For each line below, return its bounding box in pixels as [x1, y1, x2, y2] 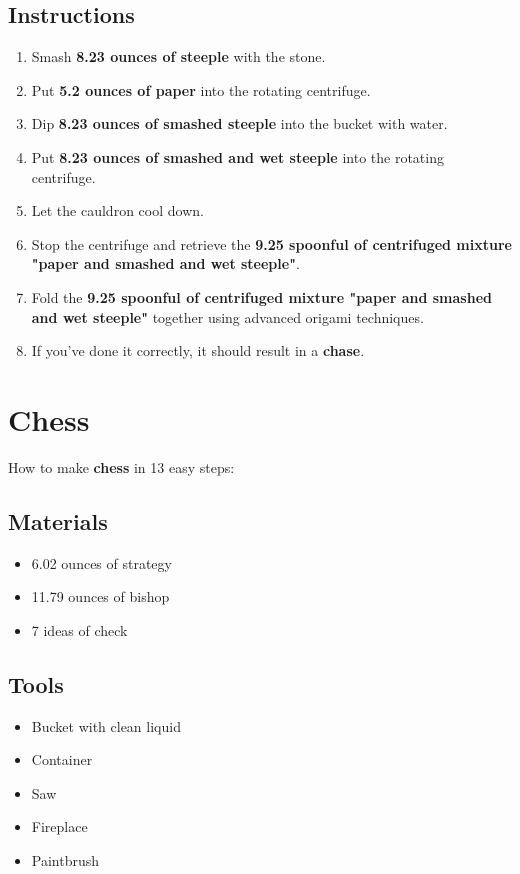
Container [31, 749, 93, 770]
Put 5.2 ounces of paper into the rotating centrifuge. [31, 79, 371, 100]
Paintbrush [31, 850, 100, 871]
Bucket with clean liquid [31, 715, 181, 736]
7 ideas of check [31, 619, 128, 640]
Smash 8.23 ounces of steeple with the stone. [31, 46, 326, 67]
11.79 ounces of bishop [31, 586, 170, 607]
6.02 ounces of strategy [31, 552, 172, 573]
